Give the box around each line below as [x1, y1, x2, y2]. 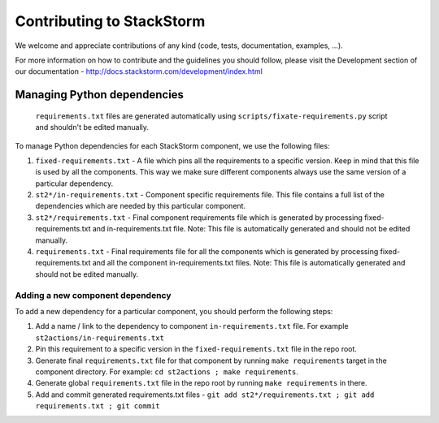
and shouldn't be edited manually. [35, 123, 150, 132]
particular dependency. [35, 179, 114, 188]
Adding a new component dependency [15, 289, 172, 300]
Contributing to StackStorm [15, 12, 206, 30]
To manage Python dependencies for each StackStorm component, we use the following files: [15, 140, 330, 150]
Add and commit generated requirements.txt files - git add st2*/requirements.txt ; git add [35, 390, 375, 399]
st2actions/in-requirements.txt [35, 333, 164, 343]
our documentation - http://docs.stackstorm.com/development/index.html [15, 67, 263, 76]
